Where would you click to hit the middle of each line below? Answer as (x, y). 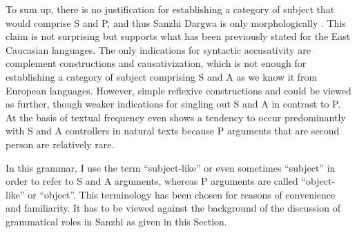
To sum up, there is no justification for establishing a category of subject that (170, 9)
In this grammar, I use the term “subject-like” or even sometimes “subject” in (171, 167)
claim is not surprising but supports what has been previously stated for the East (178, 36)
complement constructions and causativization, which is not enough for (156, 63)
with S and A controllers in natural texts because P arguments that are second (173, 131)
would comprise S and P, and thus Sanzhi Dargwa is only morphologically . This (176, 22)
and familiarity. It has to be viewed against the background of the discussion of (173, 208)
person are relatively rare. (60, 144)
